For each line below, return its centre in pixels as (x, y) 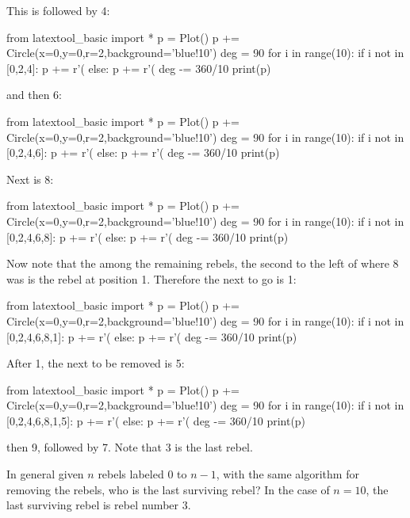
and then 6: (34, 95)
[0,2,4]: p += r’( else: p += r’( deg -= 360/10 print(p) (139, 68)
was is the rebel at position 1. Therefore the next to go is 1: (151, 278)
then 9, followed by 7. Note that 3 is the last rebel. (130, 447)
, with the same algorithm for (287, 474)
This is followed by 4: (58, 10)
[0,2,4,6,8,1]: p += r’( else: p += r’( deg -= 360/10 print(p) (152, 336)
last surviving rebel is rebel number (93, 505)
